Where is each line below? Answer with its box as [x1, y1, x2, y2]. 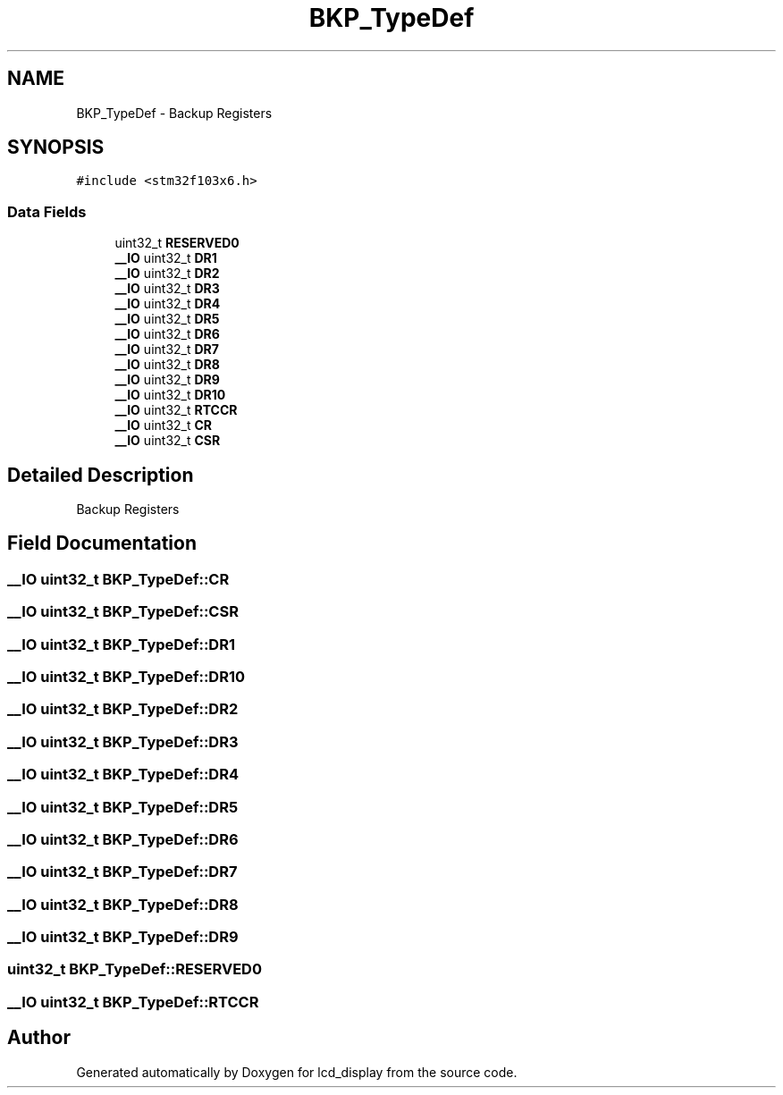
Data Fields [7, 202, 87, 221]
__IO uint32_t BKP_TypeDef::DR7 [7, 863, 238, 881]
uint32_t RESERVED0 [114, 235, 240, 251]
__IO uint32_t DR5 [114, 311, 220, 327]
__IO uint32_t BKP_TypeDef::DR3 [7, 732, 239, 751]
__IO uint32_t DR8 [114, 357, 220, 373]
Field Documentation [7, 532, 197, 555]
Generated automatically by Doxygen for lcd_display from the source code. [76, 1064, 518, 1080]
